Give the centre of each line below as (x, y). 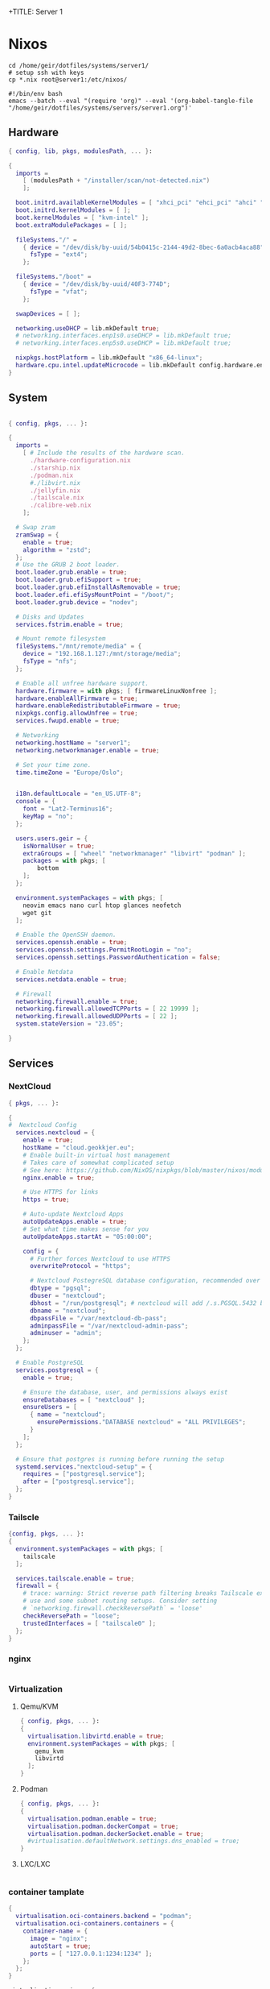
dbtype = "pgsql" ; (60, 1288)
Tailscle (24, 1517)
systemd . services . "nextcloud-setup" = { (84, 1467)
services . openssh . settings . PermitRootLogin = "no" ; (104, 950)
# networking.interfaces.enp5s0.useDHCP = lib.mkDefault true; (123, 343)
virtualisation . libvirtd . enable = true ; (96, 1736)
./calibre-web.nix (60, 506)
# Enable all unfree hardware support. (82, 683)
